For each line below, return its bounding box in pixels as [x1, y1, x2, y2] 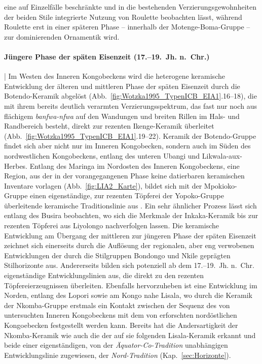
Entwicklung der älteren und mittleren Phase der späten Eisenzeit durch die [4, 80, 240, 91]
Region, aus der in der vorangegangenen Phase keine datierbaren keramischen [4, 170, 245, 181]
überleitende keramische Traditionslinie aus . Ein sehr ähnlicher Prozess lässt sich [4, 200, 257, 210]
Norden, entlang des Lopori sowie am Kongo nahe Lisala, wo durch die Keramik [4, 290, 252, 300]
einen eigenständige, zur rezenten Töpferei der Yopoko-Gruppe [30, 190, 224, 201]
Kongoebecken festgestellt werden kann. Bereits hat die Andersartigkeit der [4, 320, 238, 330]
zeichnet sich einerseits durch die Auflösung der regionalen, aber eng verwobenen [4, 240, 254, 251]
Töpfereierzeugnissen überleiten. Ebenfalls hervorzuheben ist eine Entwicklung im [4, 280, 257, 290]
